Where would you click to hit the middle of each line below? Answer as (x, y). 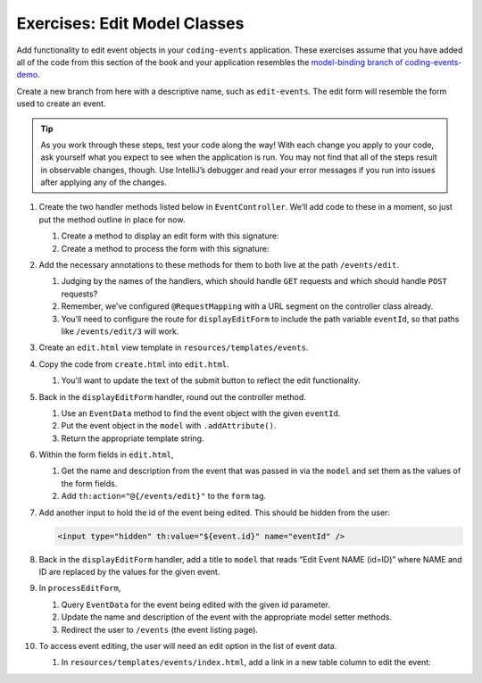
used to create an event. (61, 104)
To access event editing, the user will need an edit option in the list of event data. (188, 646)
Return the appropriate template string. (133, 438)
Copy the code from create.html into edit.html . (134, 364)
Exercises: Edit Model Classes (130, 23)
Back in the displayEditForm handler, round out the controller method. (173, 396)
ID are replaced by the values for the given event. (129, 572)
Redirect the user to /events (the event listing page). (160, 629)
